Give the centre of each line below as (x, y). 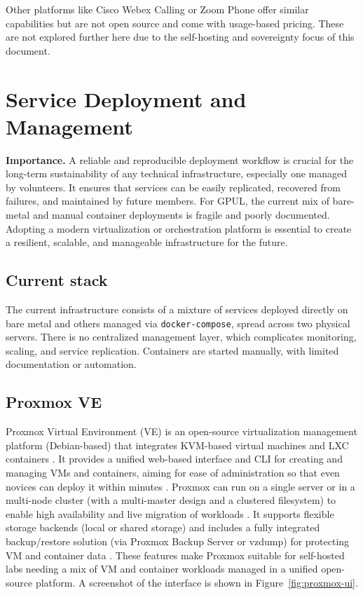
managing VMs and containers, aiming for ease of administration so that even (173, 473)
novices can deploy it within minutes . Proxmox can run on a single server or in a (180, 486)
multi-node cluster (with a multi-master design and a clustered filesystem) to (171, 500)
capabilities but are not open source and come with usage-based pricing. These (175, 23)
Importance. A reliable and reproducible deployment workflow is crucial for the (180, 159)
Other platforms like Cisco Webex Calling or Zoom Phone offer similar (157, 9)
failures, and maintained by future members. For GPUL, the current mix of (167, 201)
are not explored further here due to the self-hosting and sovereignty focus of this (180, 37)
